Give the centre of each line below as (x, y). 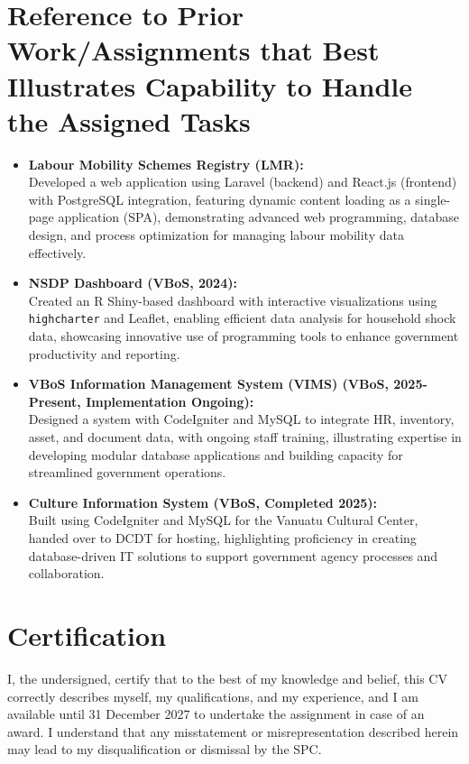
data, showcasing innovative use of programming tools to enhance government (244, 336)
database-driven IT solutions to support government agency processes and (233, 555)
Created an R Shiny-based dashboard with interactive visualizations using (233, 300)
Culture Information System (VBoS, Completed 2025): (203, 502)
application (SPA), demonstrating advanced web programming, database (259, 217)
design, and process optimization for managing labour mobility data (216, 235)
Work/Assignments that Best (193, 50)
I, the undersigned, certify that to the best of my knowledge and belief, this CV (227, 678)
